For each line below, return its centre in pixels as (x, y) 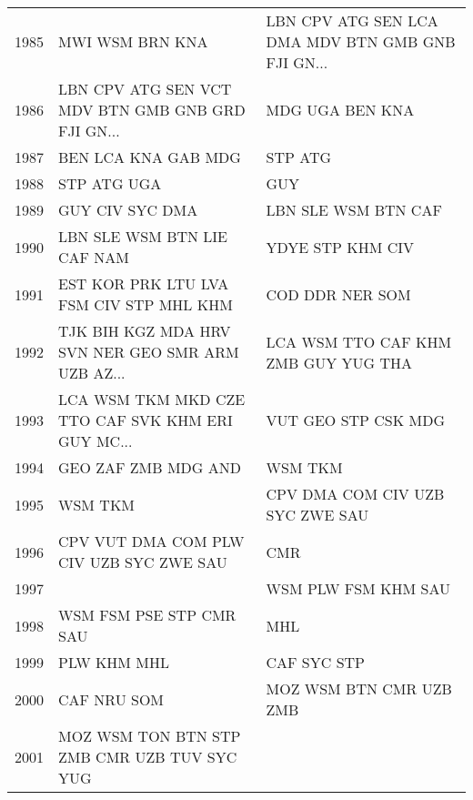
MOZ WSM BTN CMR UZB (359, 689)
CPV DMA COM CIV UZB (355, 494)
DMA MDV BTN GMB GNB (361, 41)
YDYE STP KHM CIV (340, 247)
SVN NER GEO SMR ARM (149, 352)
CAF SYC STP (315, 662)
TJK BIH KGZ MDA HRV (145, 331)
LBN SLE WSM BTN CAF (354, 210)
